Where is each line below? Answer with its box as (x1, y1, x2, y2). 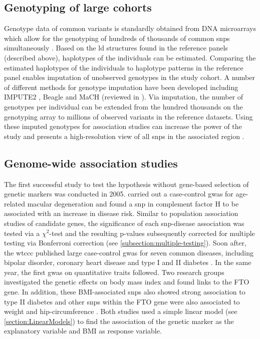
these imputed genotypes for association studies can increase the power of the (4, 121, 242, 131)
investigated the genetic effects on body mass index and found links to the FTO (4, 276, 249, 287)
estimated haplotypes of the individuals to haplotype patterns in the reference (4, 62, 243, 72)
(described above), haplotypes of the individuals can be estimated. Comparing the (4, 52, 256, 62)
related (4, 198, 26, 208)
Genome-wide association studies (4, 155, 178, 170)
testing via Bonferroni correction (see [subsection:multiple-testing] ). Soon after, (4, 237, 246, 248)
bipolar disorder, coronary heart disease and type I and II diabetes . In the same (4, 257, 251, 267)
